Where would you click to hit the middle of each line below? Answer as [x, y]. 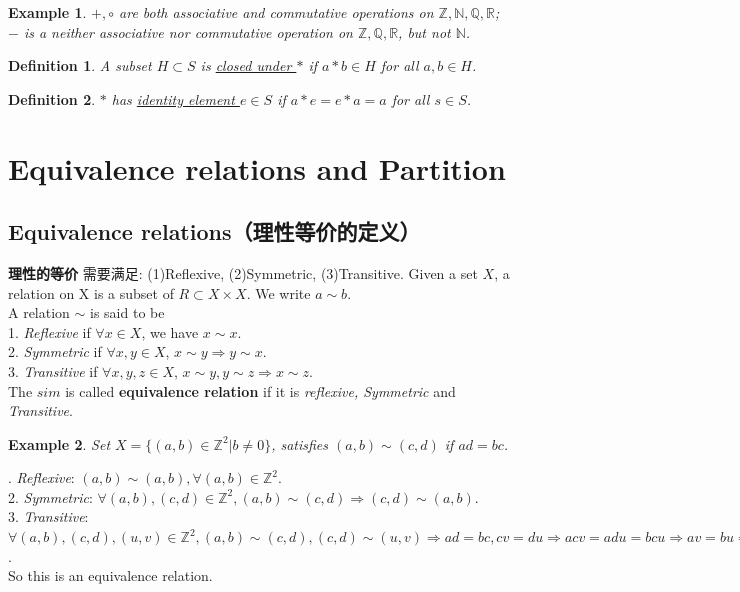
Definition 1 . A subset [80, 65]
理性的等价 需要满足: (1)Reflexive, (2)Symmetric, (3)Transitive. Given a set [243, 272]
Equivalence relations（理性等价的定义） [214, 231]
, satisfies [300, 443]
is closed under [246, 65]
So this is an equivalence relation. [110, 575]
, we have [170, 331]
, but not [424, 31]
